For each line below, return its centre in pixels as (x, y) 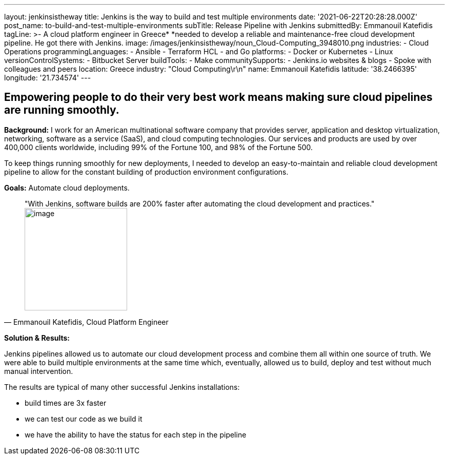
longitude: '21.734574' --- (48, 78)
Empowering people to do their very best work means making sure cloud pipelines (218, 97)
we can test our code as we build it (84, 419)
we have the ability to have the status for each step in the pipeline (136, 434)
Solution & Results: (37, 338)
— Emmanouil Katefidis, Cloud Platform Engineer (86, 322)
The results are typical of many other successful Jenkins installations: (122, 387)
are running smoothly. (62, 110)
